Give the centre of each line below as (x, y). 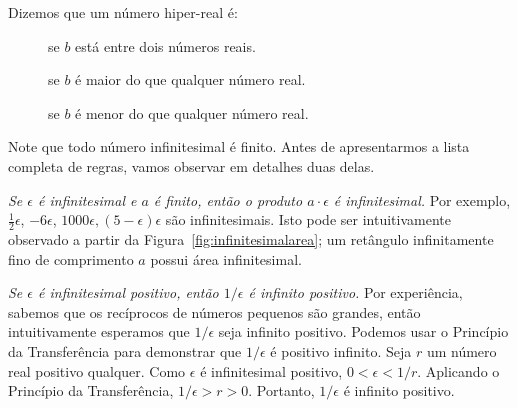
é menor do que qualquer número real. (192, 112)
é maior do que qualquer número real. (190, 79)
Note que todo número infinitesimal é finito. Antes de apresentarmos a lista (239, 146)
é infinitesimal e (87, 199)
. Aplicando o (458, 370)
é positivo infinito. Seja (341, 350)
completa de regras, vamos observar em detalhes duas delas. (191, 165)
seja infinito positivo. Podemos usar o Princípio (363, 331)
